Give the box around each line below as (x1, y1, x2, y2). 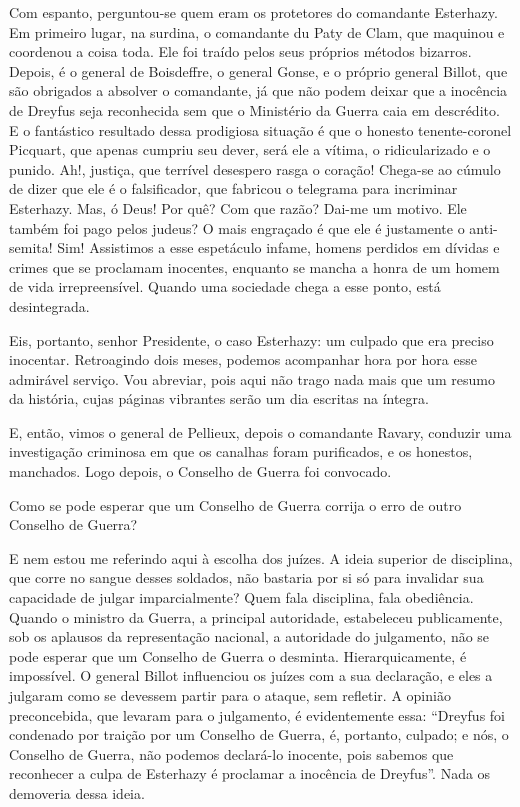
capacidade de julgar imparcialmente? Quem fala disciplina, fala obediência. (9, 587, 474, 608)
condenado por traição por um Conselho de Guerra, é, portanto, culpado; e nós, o (9, 724, 509, 745)
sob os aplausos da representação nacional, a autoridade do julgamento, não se (9, 626, 490, 647)
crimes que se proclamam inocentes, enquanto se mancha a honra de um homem (9, 256, 500, 277)
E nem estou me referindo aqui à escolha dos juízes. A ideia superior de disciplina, (9, 547, 513, 568)
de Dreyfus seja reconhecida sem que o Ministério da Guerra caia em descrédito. (9, 99, 500, 120)
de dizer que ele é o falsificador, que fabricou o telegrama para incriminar (9, 178, 458, 199)
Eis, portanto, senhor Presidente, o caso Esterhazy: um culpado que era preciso (9, 329, 494, 350)
